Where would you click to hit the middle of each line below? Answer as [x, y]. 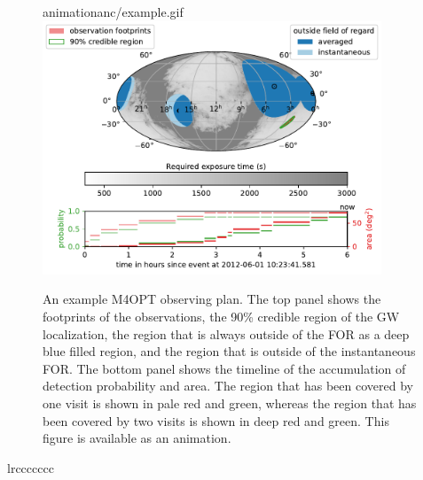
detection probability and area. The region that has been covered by [228, 386]
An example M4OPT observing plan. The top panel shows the [212, 299]
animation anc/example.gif [113, 12]
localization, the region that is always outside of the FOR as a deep [226, 333]
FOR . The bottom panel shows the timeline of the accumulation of [224, 368]
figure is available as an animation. [137, 438]
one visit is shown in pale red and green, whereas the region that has [230, 403]
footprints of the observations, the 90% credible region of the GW [221, 316]
